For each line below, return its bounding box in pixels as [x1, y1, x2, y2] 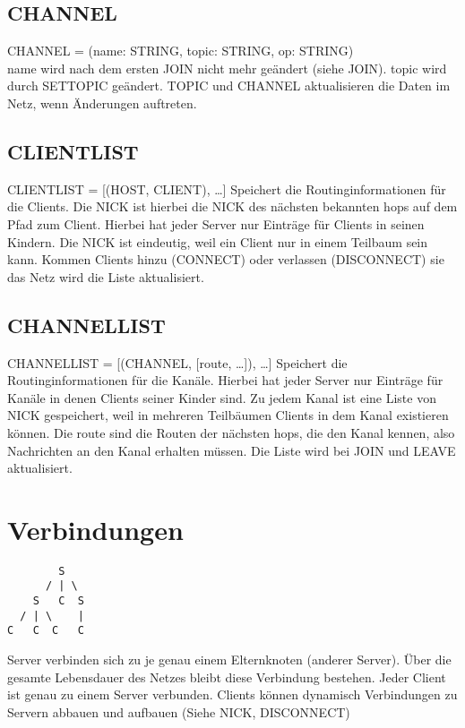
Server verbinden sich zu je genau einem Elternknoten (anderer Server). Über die [7, 650, 452, 669]
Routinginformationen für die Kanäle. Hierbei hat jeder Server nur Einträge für [7, 371, 443, 390]
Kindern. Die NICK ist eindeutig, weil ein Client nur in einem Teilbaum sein [7, 232, 428, 251]
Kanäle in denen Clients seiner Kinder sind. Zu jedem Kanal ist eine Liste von [7, 388, 436, 407]
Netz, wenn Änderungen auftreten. [7, 93, 197, 112]
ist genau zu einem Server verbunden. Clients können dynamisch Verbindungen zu [7, 685, 458, 704]
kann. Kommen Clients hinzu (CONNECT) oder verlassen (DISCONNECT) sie [7, 250, 444, 269]
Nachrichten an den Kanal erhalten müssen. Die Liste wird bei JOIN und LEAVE [7, 441, 456, 459]
